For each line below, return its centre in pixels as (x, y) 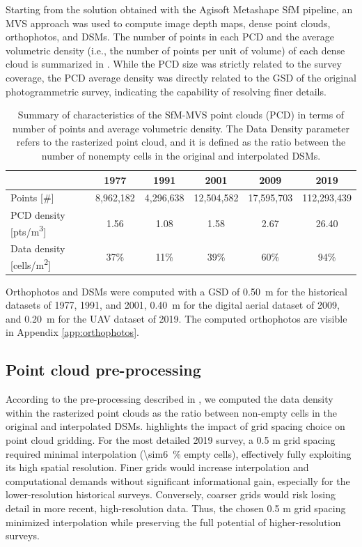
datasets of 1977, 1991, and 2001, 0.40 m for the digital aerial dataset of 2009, (173, 305)
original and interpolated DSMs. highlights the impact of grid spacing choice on (175, 426)
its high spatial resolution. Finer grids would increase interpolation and (157, 467)
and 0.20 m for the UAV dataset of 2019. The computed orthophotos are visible (176, 318)
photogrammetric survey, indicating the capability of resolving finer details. (166, 91)
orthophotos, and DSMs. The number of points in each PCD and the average (170, 37)
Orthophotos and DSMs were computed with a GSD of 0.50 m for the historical (176, 291)
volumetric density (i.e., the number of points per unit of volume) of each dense (175, 50)
